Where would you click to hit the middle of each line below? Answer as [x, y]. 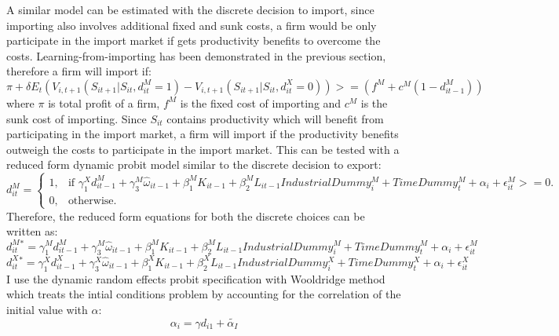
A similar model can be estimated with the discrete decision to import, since [190, 9]
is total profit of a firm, [104, 102]
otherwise [91, 201]
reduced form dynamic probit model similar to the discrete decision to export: [194, 164]
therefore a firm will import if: [79, 71]
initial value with [47, 309]
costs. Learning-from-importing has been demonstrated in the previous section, [196, 55]
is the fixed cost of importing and [261, 102]
